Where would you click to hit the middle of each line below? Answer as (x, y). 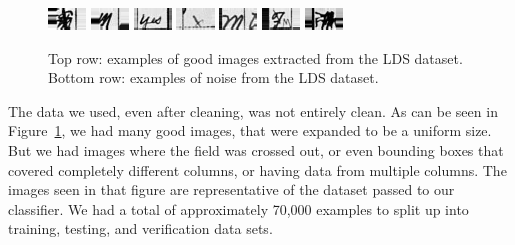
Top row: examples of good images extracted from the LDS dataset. (255, 57)
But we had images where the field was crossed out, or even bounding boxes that (256, 150)
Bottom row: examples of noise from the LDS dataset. (213, 77)
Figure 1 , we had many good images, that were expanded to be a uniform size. (250, 130)
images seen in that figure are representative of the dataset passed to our (231, 189)
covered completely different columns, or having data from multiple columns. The (257, 169)
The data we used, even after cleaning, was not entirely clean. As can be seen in (253, 110)
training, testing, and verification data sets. (140, 228)
